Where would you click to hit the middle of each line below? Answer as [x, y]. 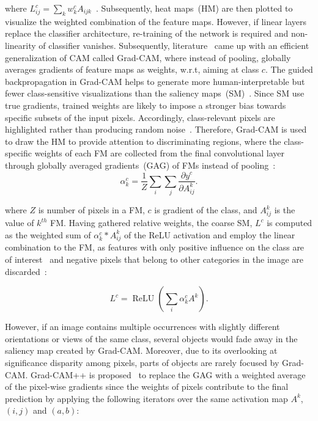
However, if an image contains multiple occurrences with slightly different [142, 327]
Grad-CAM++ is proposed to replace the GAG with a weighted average [168, 374]
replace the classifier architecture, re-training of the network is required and [147, 33]
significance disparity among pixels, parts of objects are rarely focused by [142, 362]
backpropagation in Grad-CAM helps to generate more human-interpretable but [155, 81]
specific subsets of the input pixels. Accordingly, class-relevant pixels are [140, 117]
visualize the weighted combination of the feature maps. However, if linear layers [156, 21]
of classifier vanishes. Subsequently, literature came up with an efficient [174, 45]
